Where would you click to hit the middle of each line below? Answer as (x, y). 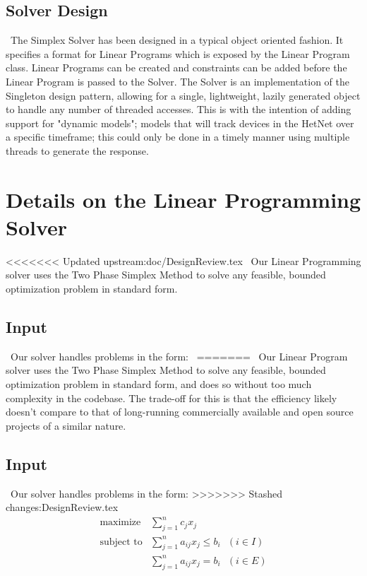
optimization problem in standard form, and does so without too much (159, 384)
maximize (120, 523)
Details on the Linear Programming (183, 199)
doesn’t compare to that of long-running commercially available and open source (180, 412)
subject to (121, 542)
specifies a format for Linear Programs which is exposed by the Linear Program (178, 53)
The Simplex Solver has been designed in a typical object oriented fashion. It (177, 40)
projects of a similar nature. (66, 425)
